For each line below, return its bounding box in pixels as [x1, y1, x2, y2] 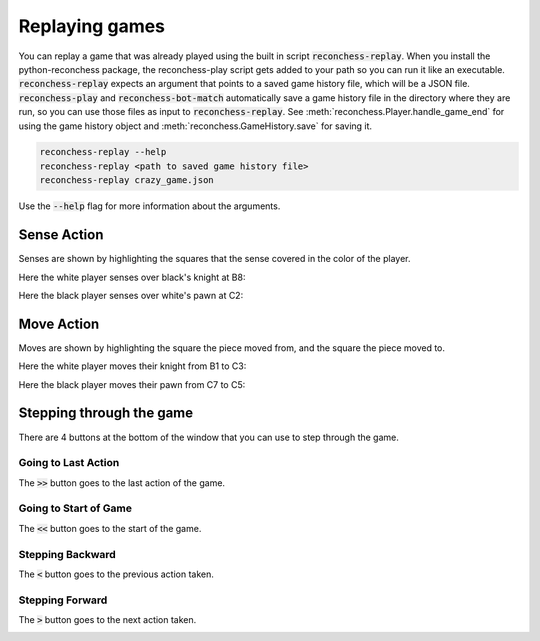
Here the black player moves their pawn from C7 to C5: [18, 378, 246, 390]
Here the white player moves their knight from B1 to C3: [18, 360, 247, 372]
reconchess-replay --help [39, 146, 167, 158]
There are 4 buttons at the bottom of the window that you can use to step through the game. [18, 431, 400, 443]
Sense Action [18, 226, 104, 244]
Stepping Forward [18, 593, 108, 607]
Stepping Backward [18, 547, 117, 561]
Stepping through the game [18, 405, 194, 422]
